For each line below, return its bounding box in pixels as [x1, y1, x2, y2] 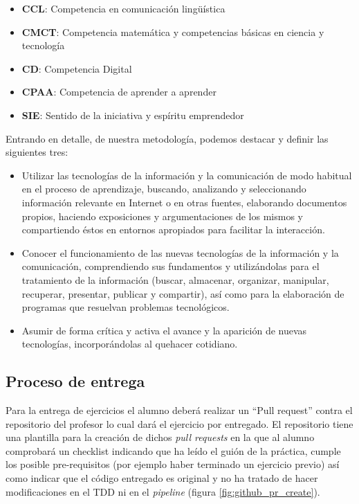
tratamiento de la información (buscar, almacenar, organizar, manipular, [21, 272, 329, 287]
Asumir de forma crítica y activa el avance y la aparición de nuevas [21, 323, 307, 337]
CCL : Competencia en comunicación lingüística [21, 1, 225, 15]
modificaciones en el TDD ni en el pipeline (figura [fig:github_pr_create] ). [6, 484, 320, 498]
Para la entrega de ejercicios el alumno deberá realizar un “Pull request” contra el [6, 403, 353, 417]
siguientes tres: [6, 145, 68, 159]
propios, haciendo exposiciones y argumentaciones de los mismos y [21, 208, 303, 223]
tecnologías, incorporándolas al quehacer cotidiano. [21, 336, 238, 351]
